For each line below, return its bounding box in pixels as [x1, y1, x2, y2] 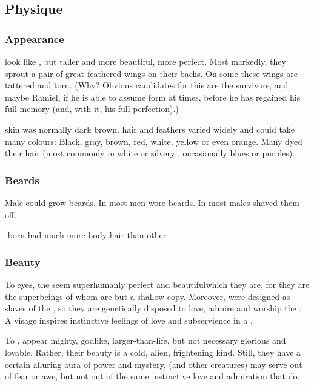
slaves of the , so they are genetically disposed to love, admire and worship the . [5, 302, 302, 314]
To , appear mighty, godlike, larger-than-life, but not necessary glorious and [5, 334, 286, 347]
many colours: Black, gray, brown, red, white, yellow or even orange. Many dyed [5, 135, 302, 147]
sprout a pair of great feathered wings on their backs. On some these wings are [5, 67, 298, 79]
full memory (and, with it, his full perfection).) [5, 102, 179, 115]
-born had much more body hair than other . [5, 228, 172, 241]
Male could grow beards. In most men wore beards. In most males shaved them [5, 196, 299, 208]
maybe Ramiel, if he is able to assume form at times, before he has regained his [5, 90, 301, 103]
